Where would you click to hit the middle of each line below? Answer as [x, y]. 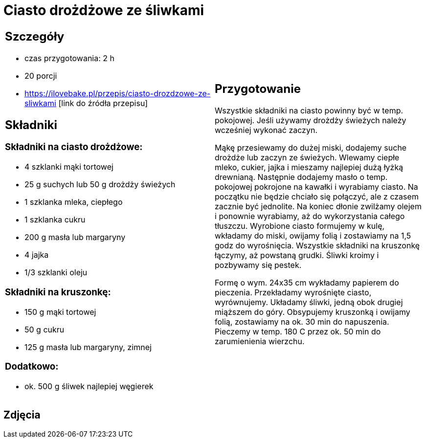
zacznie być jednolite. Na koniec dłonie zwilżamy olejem [318, 207]
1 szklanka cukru [55, 220]
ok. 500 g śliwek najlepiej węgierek [89, 387]
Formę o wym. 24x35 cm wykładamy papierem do [307, 283]
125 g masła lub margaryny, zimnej [88, 347]
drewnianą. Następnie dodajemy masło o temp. [301, 177]
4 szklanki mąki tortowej [69, 167]
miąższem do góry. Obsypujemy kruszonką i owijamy [313, 312]
